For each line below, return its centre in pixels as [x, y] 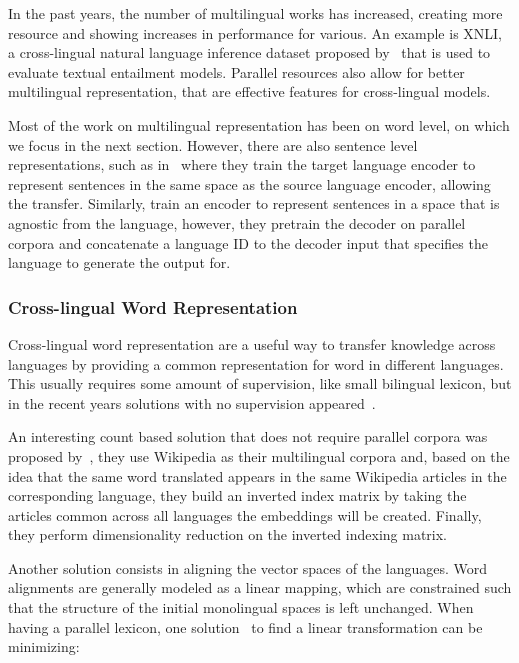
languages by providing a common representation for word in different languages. [256, 363]
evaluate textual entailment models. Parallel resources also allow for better [236, 71]
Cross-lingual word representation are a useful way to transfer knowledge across [252, 343]
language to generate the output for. [119, 262]
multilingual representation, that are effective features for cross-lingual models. [249, 91]
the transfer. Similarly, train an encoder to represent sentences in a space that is [254, 203]
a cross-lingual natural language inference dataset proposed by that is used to [249, 52]
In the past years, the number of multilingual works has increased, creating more [255, 13]
